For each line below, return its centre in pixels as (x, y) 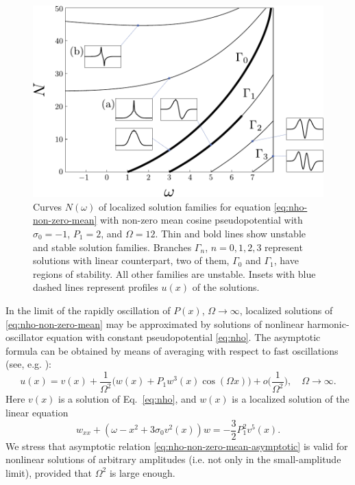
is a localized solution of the (291, 399)
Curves (48, 206)
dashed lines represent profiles (96, 287)
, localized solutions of (286, 310)
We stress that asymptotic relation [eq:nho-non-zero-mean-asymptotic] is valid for (177, 446)
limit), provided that (49, 472)
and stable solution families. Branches (112, 247)
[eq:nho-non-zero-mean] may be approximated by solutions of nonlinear (155, 323)
